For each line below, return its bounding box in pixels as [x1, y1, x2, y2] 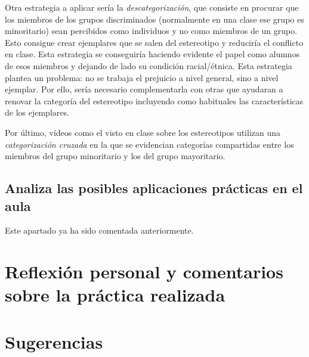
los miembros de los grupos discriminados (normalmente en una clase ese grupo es [5, 13, 304, 25]
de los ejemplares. [5, 106, 69, 119]
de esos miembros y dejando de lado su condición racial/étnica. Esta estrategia [5, 59, 292, 72]
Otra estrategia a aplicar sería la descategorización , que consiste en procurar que [5, 1, 299, 13]
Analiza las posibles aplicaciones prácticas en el [5, 179, 303, 197]
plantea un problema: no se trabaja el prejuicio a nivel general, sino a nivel [5, 71, 279, 83]
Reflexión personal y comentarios [5, 259, 283, 284]
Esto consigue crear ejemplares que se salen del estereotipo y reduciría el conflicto [5, 36, 304, 48]
